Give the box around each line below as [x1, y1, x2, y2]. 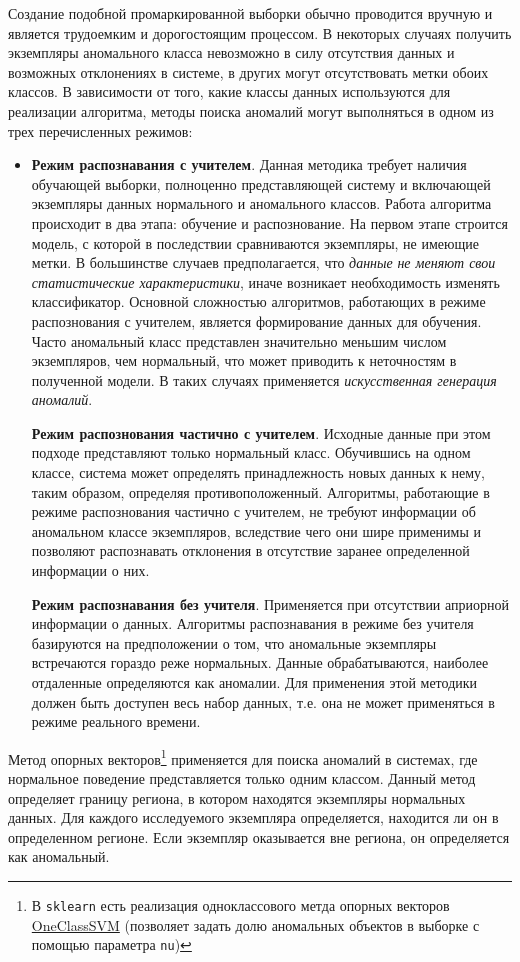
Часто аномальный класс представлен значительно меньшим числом [31, 330, 447, 351]
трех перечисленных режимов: [8, 120, 193, 141]
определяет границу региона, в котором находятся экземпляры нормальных [8, 787, 466, 808]
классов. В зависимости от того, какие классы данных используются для [8, 81, 451, 102]
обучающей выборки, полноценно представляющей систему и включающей [31, 173, 491, 194]
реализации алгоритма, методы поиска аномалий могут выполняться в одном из [8, 100, 494, 121]
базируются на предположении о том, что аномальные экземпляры [31, 632, 437, 653]
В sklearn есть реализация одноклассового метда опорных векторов [31, 895, 450, 915]
